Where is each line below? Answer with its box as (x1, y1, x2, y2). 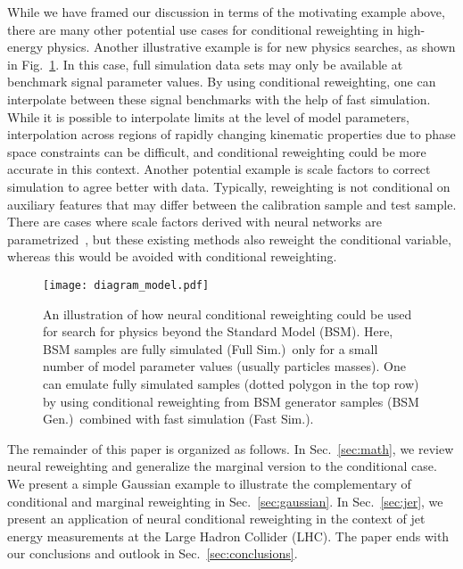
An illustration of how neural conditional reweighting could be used (43, 304, 412, 323)
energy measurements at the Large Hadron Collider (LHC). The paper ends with (7, 526, 450, 545)
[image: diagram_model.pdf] (43, 278, 210, 292)
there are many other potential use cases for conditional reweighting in (7, 20, 393, 38)
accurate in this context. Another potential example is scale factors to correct (7, 160, 431, 178)
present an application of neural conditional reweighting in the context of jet (7, 509, 426, 528)
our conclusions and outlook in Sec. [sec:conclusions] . (7, 544, 298, 563)
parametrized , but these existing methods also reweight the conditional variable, (7, 229, 451, 248)
